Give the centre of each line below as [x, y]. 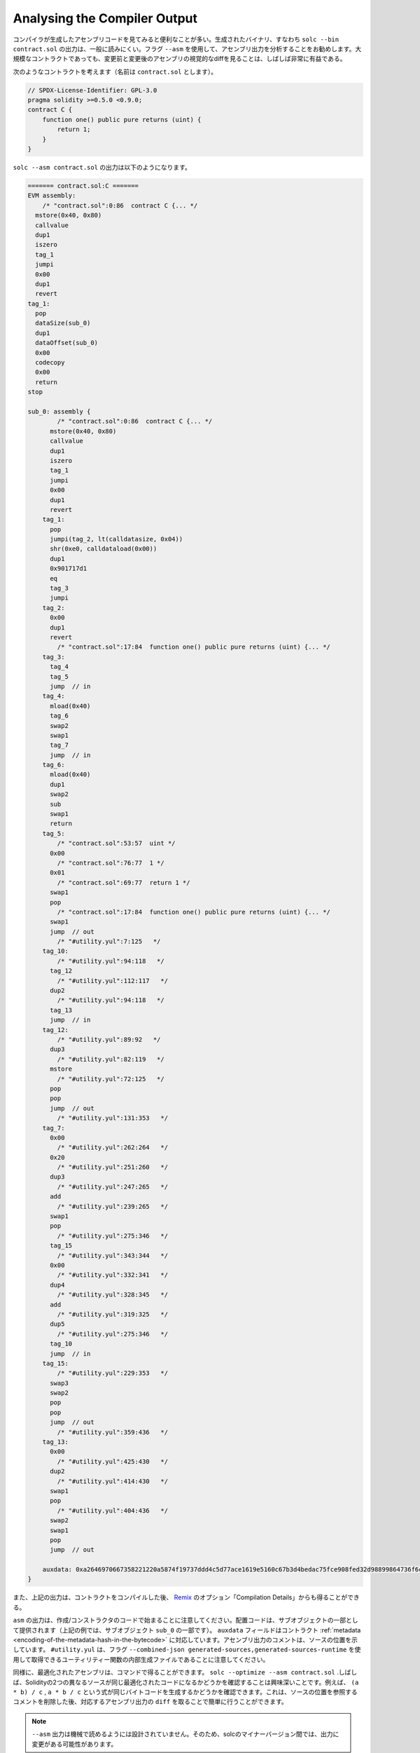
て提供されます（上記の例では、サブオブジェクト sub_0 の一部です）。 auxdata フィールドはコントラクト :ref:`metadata [187, 1630]
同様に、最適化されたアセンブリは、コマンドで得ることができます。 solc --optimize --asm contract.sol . [176, 1672]
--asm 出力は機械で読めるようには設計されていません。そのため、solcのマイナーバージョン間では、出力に [185, 1734]
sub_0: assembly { [59, 411]
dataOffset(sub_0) [66, 343]
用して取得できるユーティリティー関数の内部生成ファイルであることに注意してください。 [141, 1659]
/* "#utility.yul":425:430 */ [112, 1461]
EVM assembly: [52, 196]
